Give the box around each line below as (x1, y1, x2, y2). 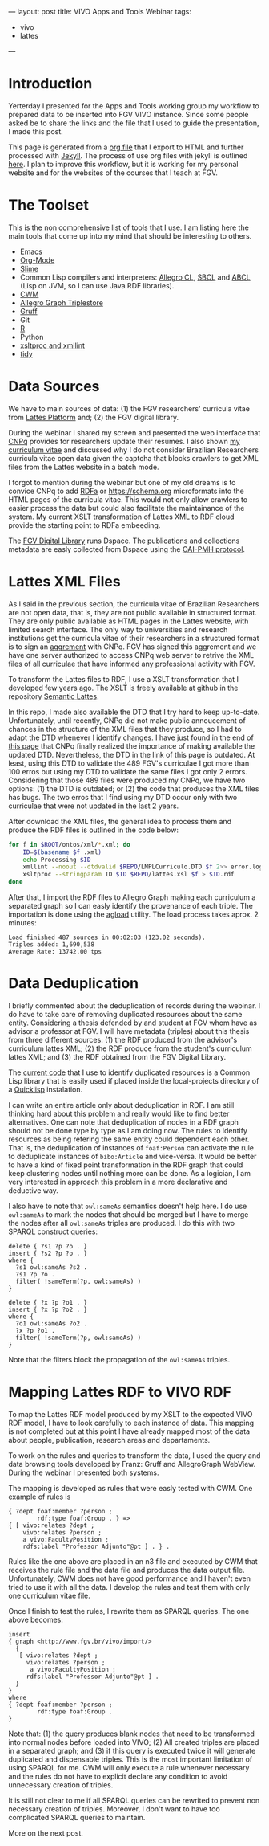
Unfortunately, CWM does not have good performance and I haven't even (8, 1574, 251, 1583)
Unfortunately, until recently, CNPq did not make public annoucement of (8, 715, 246, 725)
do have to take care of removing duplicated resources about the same (8, 1009, 243, 1019)
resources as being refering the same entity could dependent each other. (8, 1134, 250, 1144)
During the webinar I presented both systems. (8, 1468, 159, 1477)
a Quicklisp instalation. (8, 1084, 83, 1094)
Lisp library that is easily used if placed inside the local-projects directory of (8, 1076, 259, 1085)
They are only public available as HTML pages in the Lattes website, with (8, 616, 249, 626)
